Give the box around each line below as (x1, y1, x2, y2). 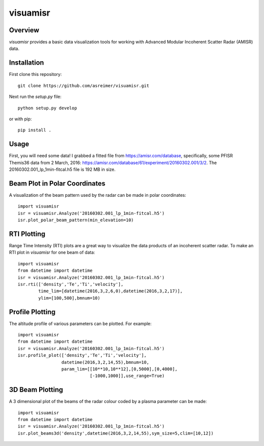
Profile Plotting (9, 307, 56, 316)
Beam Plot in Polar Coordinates (9, 179, 106, 188)
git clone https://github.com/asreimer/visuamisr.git (18, 83, 149, 88)
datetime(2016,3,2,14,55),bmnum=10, (61, 359, 149, 365)
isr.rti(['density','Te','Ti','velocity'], (18, 282, 124, 287)
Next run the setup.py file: (9, 94, 62, 100)
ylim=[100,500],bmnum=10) (38, 295, 100, 301)
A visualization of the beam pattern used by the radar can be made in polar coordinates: (9, 192, 187, 198)
